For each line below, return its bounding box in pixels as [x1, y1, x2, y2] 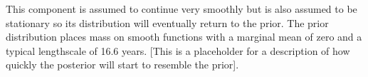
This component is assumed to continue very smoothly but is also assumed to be [6, 1, 357, 16]
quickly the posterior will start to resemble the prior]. [6, 57, 239, 72]
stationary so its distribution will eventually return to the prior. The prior [6, 15, 329, 30]
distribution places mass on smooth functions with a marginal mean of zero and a [6, 29, 362, 44]
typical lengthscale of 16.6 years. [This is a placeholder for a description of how [6, 43, 350, 58]
